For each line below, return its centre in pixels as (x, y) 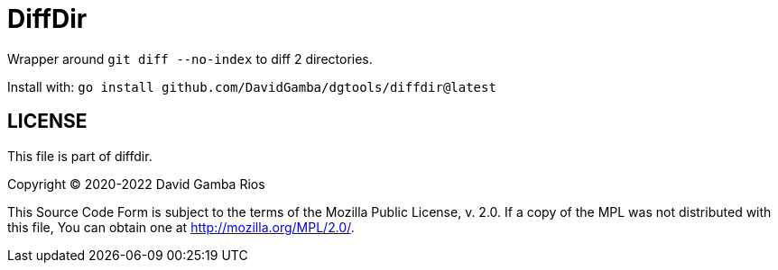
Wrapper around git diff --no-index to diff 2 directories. (190, 58)
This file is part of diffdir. (80, 156)
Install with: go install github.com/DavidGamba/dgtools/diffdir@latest (252, 86)
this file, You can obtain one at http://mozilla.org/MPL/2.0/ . (181, 227)
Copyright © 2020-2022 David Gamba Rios (136, 184)
